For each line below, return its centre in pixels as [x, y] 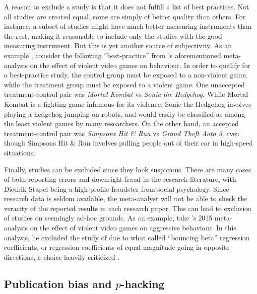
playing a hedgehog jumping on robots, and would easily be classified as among [125, 113]
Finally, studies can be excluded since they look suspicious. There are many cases [128, 169]
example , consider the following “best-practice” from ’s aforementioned [113, 55]
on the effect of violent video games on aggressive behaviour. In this [133, 228]
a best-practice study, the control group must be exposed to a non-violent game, [126, 75]
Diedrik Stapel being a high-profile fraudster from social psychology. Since [117, 188]
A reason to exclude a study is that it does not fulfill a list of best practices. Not [127, 6]
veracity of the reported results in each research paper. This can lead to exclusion [128, 208]
